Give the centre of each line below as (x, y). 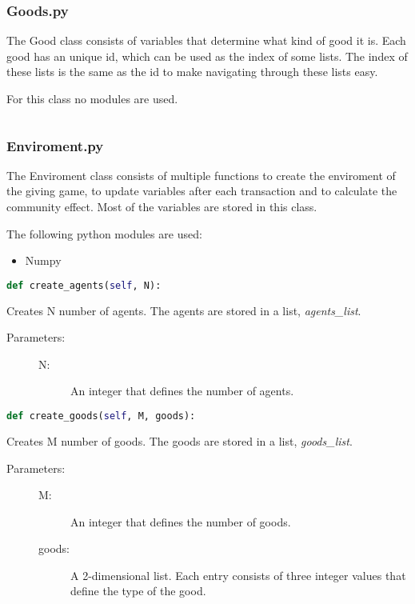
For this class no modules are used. (92, 98)
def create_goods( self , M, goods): (101, 416)
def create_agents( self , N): (84, 285)
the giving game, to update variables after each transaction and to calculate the (202, 191)
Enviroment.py (55, 145)
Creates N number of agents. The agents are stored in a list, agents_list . (184, 310)
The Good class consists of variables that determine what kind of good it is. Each (206, 40)
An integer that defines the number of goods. (181, 521)
